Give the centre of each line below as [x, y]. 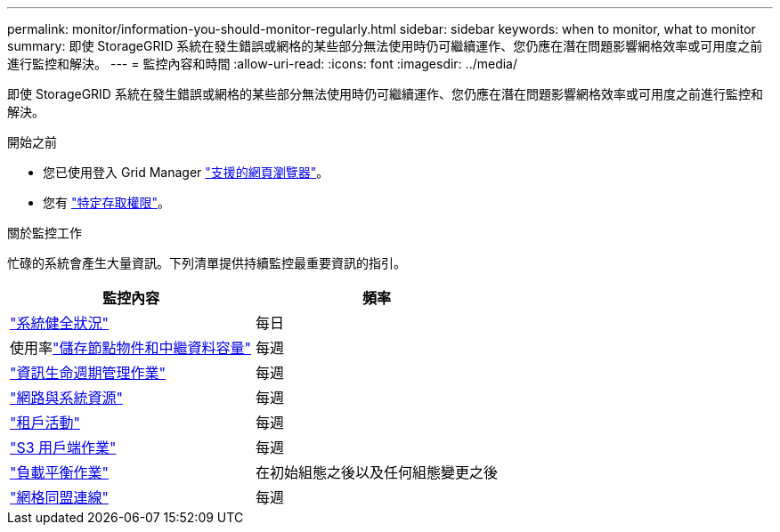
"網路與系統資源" [66, 398]
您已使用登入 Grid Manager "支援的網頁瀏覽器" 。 [186, 172]
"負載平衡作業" [59, 472]
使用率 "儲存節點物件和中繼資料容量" [130, 348]
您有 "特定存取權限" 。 [106, 202]
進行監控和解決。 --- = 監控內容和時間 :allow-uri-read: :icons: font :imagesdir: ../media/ [263, 64]
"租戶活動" [45, 423]
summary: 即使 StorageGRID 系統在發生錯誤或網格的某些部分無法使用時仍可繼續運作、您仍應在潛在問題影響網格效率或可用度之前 [385, 46]
